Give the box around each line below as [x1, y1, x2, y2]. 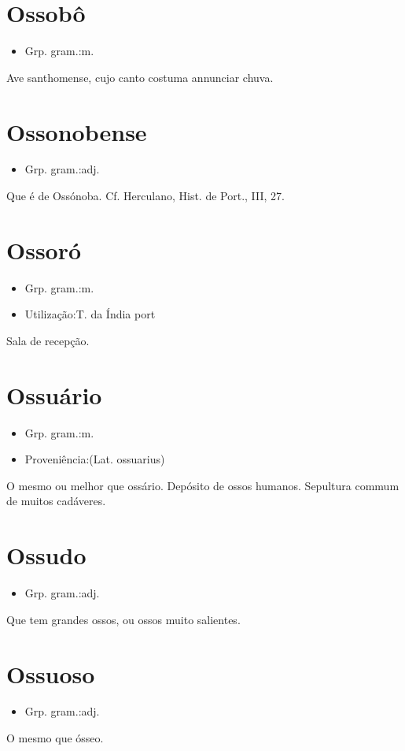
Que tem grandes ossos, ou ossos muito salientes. [6, 611, 241, 627]
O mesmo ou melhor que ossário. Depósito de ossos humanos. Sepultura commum [6, 477, 399, 493]
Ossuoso [6, 657, 95, 690]
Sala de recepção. [6, 332, 90, 348]
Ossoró [6, 233, 82, 266]
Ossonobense [6, 115, 147, 147]
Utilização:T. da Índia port [24, 306, 156, 322]
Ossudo [6, 539, 87, 571]
